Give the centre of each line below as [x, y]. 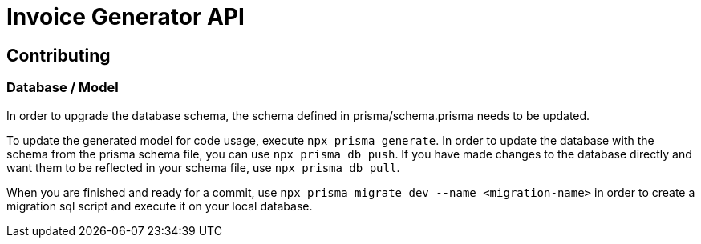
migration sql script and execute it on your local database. [160, 206]
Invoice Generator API [126, 17]
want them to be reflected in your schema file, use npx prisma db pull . [203, 167]
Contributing [59, 55]
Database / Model [63, 88]
